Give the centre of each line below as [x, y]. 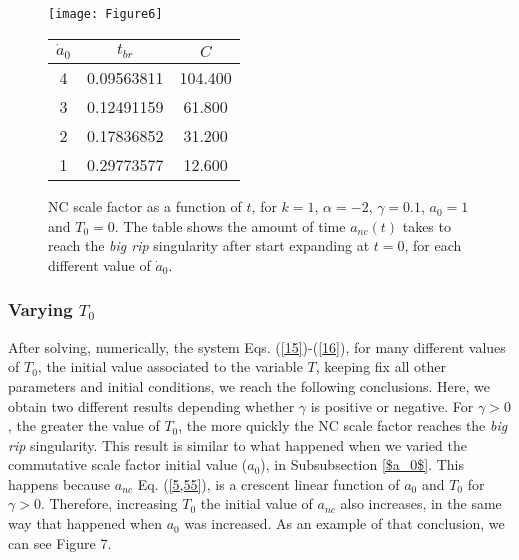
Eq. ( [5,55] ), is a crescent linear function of [268, 483]
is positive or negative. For [392, 405]
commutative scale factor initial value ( [128, 464]
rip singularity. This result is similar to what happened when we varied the [237, 444]
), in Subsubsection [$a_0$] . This [362, 464]
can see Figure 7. [60, 542]
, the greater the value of [84, 425]
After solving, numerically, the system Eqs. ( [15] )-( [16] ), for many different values [257, 346]
